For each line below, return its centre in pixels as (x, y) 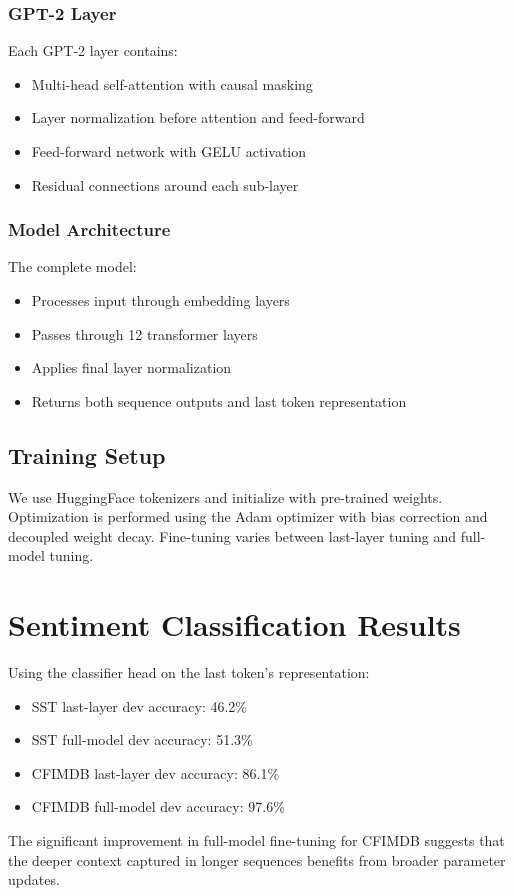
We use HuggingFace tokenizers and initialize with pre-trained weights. (225, 496)
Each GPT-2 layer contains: (93, 50)
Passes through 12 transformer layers (144, 333)
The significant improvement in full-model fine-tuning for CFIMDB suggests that (256, 840)
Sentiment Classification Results (234, 624)
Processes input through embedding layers (160, 300)
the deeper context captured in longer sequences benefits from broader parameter (257, 859)
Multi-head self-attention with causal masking (172, 83)
